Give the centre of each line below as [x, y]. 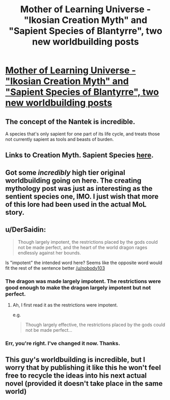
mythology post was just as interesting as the [79, 189]
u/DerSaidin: [26, 230]
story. [15, 212]
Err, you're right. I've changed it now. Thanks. [63, 343]
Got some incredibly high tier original [65, 172]
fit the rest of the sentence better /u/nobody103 [55, 268]
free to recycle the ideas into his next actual [76, 376]
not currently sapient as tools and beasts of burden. [60, 139]
